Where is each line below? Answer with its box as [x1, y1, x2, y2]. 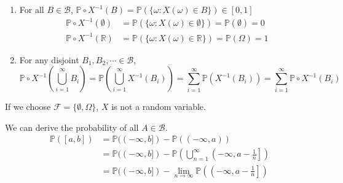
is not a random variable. [111, 100, 206, 113]
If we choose [5, 100, 51, 113]
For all [19, 3, 44, 15]
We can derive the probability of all [5, 120, 139, 133]
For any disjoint [19, 53, 79, 66]
